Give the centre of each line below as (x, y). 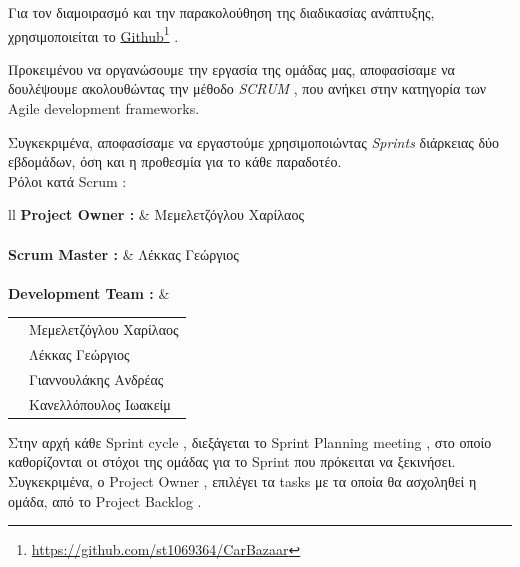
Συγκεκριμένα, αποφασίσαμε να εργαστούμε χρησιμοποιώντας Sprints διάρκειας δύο (253, 141)
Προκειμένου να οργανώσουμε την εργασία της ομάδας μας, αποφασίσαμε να (231, 68)
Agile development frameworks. (104, 108)
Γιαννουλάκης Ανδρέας (96, 378)
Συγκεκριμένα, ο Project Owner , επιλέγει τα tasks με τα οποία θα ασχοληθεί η (242, 480)
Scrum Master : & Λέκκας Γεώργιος (123, 253)
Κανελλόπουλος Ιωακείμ (100, 403)
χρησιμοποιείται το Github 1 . (93, 34)
